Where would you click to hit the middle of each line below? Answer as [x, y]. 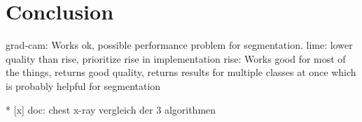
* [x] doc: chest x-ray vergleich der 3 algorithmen [111, 109]
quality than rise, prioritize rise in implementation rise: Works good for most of [176, 58]
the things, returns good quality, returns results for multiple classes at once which [181, 72]
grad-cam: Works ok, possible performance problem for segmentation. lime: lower [179, 45]
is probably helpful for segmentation [83, 85]
